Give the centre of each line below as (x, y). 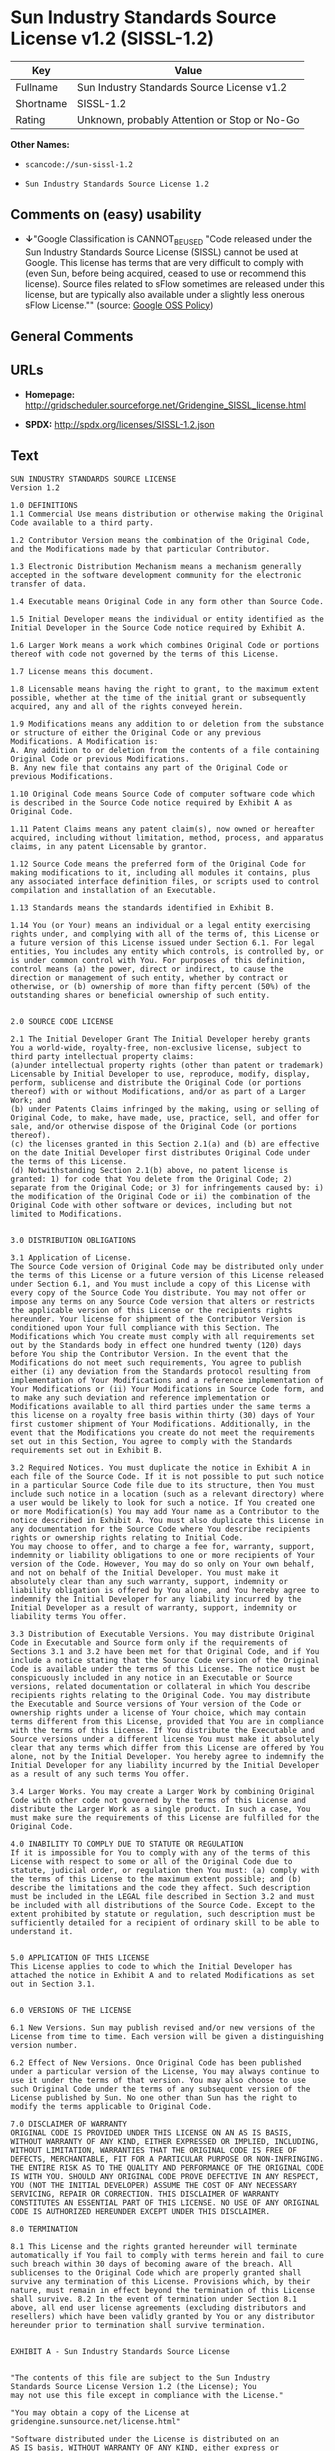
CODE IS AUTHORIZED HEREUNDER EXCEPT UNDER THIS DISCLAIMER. (140, 2211)
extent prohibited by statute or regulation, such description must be (162, 1914)
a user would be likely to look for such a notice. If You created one (162, 1502)
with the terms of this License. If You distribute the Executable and (162, 1730)
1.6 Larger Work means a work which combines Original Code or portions (165, 645)
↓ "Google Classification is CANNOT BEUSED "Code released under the (168, 239)
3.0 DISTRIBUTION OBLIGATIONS (73, 1240)
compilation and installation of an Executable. (113, 890)
